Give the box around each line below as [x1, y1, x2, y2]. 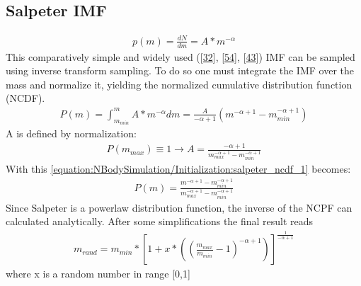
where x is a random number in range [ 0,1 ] [6, 266, 190, 281]
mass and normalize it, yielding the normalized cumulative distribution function [6, 76, 353, 91]
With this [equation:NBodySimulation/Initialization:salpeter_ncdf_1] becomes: [6, 161, 351, 176]
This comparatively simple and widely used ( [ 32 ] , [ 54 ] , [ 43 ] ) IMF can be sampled [6, 49, 355, 64]
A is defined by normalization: [6, 126, 137, 141]
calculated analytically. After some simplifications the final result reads [6, 214, 314, 229]
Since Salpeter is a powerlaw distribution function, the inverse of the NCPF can [6, 200, 353, 214]
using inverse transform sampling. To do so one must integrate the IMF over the [6, 63, 354, 78]
